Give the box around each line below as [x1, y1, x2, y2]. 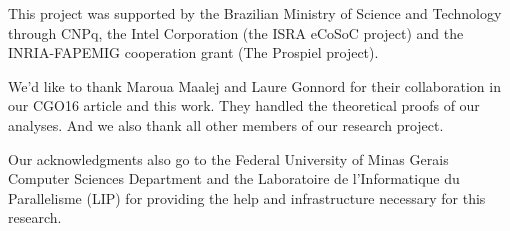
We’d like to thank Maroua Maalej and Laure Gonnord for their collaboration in [8, 75, 501, 96]
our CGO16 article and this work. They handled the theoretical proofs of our [8, 95, 480, 116]
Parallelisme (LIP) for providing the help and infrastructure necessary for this [8, 187, 486, 208]
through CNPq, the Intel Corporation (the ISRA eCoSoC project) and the [8, 22, 464, 43]
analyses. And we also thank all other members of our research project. [8, 114, 444, 135]
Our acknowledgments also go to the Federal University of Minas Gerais [8, 148, 449, 169]
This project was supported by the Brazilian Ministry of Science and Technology [8, 3, 502, 23]
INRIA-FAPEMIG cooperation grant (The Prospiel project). [8, 42, 379, 63]
